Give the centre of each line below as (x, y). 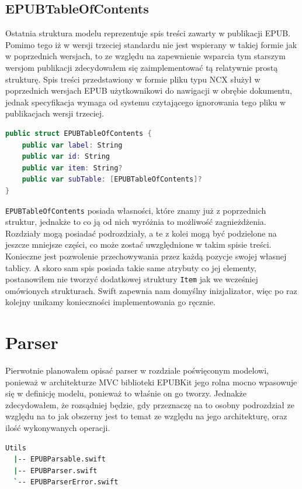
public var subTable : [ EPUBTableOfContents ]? (112, 179)
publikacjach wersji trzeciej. (55, 113)
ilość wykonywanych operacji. (58, 428)
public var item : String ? (72, 168)
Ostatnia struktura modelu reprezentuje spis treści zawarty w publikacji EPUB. (148, 33)
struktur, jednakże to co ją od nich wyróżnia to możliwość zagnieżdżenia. (136, 222)
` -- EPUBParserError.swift (66, 482)
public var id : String (66, 157)
